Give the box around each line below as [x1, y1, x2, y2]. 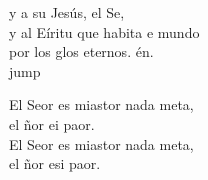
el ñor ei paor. [9, 113, 95, 134]
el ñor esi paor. [9, 153, 101, 174]
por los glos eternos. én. [9, 41, 154, 62]
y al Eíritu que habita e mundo [9, 21, 200, 42]
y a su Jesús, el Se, [9, 2, 125, 22]
